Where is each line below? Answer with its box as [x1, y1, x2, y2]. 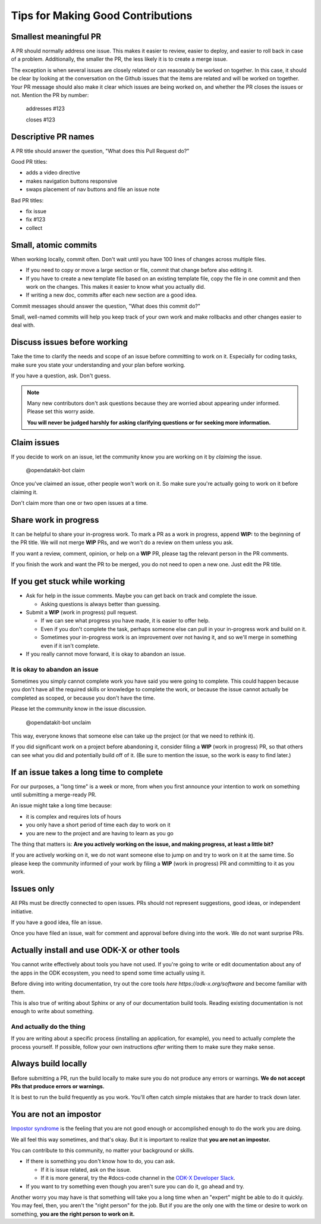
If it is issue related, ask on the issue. [40, 1166, 131, 1173]
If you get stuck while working [11, 576, 125, 586]
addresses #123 [26, 105, 65, 113]
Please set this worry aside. [27, 408, 95, 415]
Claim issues [11, 438, 59, 448]
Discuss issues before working [11, 337, 128, 348]
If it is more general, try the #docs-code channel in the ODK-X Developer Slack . [40, 1175, 235, 1182]
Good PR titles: [11, 158, 48, 166]
